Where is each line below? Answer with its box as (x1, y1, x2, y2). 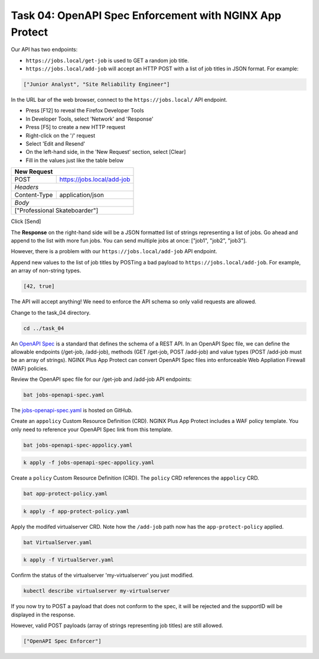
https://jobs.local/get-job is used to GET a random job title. (25, 57, 189, 64)
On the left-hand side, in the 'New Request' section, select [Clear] (25, 148, 186, 156)
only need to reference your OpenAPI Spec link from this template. (11, 426, 173, 433)
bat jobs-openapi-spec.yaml (23, 392, 105, 399)
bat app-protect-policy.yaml (23, 490, 108, 497)
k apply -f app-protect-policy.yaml (23, 508, 130, 515)
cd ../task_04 (23, 325, 64, 331)
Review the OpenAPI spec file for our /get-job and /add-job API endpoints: (11, 376, 192, 383)
